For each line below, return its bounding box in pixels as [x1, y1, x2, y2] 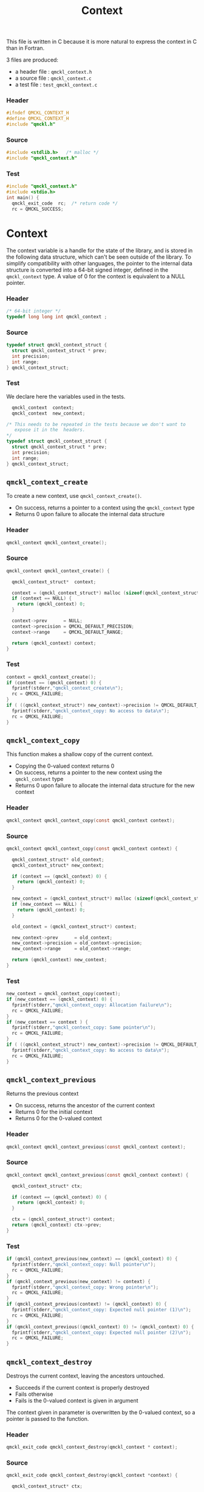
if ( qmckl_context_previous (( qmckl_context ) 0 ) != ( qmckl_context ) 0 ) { [6, 1323, 194, 1330]
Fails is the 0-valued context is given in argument [15, 1396, 138, 1404]
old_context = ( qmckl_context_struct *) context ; [12, 923, 137, 930]
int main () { [6, 195, 39, 201]
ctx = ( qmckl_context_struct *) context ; [12, 1216, 115, 1222]
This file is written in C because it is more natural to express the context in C [6, 38, 197, 46]
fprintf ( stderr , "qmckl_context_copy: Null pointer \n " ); [12, 1261, 156, 1268]
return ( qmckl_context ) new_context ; [12, 957, 107, 963]
